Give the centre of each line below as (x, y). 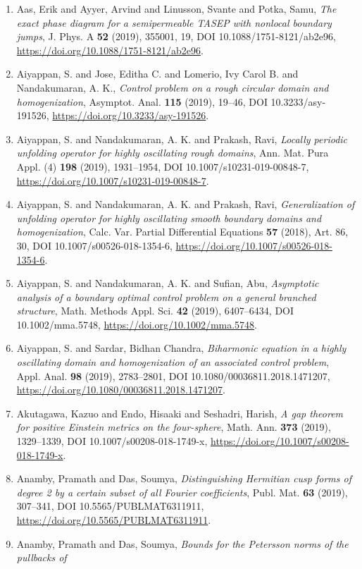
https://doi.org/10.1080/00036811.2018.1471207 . (121, 390)
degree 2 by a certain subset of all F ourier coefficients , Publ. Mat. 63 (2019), (182, 492)
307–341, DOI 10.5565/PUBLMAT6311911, (110, 506)
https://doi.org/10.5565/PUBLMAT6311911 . (114, 520)
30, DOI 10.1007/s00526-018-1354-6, (94, 245)
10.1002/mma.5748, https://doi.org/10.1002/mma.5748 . (137, 324)
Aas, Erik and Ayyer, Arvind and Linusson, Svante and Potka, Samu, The (176, 8)
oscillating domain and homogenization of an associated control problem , (173, 362)
